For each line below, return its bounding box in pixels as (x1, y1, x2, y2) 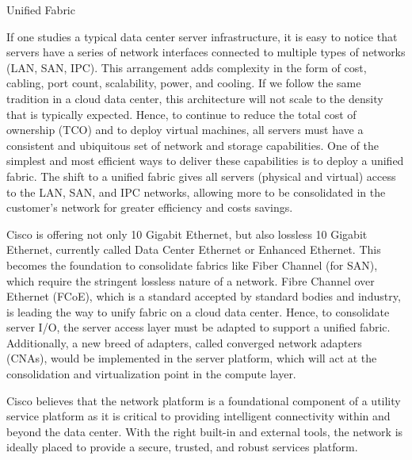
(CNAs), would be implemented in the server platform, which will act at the (6, 350, 377, 366)
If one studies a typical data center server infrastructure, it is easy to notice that (6, 28, 398, 44)
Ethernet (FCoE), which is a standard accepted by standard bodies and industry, (6, 288, 401, 305)
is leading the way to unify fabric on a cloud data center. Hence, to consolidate (6, 303, 390, 320)
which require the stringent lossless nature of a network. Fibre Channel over (6, 272, 375, 289)
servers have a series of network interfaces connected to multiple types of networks (6, 44, 406, 60)
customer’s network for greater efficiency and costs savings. (6, 199, 293, 216)
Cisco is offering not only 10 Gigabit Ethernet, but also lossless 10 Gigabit (6, 225, 368, 242)
